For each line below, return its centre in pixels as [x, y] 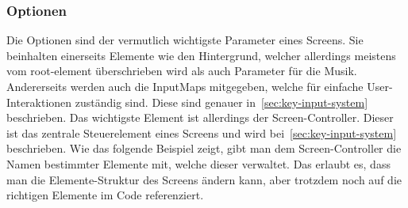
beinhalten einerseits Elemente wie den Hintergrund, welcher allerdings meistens [201, 55]
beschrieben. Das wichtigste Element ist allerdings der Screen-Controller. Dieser [200, 117]
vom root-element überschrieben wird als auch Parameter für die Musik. [182, 71]
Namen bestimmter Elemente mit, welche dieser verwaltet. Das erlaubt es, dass [198, 163]
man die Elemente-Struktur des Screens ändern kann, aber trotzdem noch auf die [204, 179]
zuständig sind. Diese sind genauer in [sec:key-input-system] [221, 102]
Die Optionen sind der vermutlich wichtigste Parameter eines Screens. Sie [185, 40]
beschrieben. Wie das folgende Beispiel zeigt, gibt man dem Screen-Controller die [204, 148]
